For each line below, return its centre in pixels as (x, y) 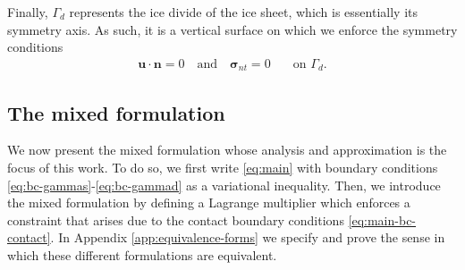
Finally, (28, 12)
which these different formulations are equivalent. (142, 255)
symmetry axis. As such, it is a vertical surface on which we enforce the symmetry (232, 29)
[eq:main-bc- (382, 219)
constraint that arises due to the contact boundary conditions (176, 219)
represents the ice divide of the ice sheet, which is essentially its (244, 12)
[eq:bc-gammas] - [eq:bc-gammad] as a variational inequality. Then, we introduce (224, 185)
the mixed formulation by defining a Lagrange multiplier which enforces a (209, 202)
